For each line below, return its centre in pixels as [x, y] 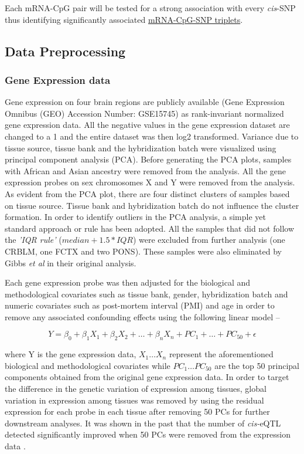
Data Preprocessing [65, 51]
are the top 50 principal [257, 365]
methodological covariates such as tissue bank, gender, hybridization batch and [146, 294]
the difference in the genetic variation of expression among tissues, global [136, 389]
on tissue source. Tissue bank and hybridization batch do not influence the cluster [152, 205]
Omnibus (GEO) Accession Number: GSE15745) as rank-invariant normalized [144, 113]
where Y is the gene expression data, [71, 354]
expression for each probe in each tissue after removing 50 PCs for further [137, 411]
